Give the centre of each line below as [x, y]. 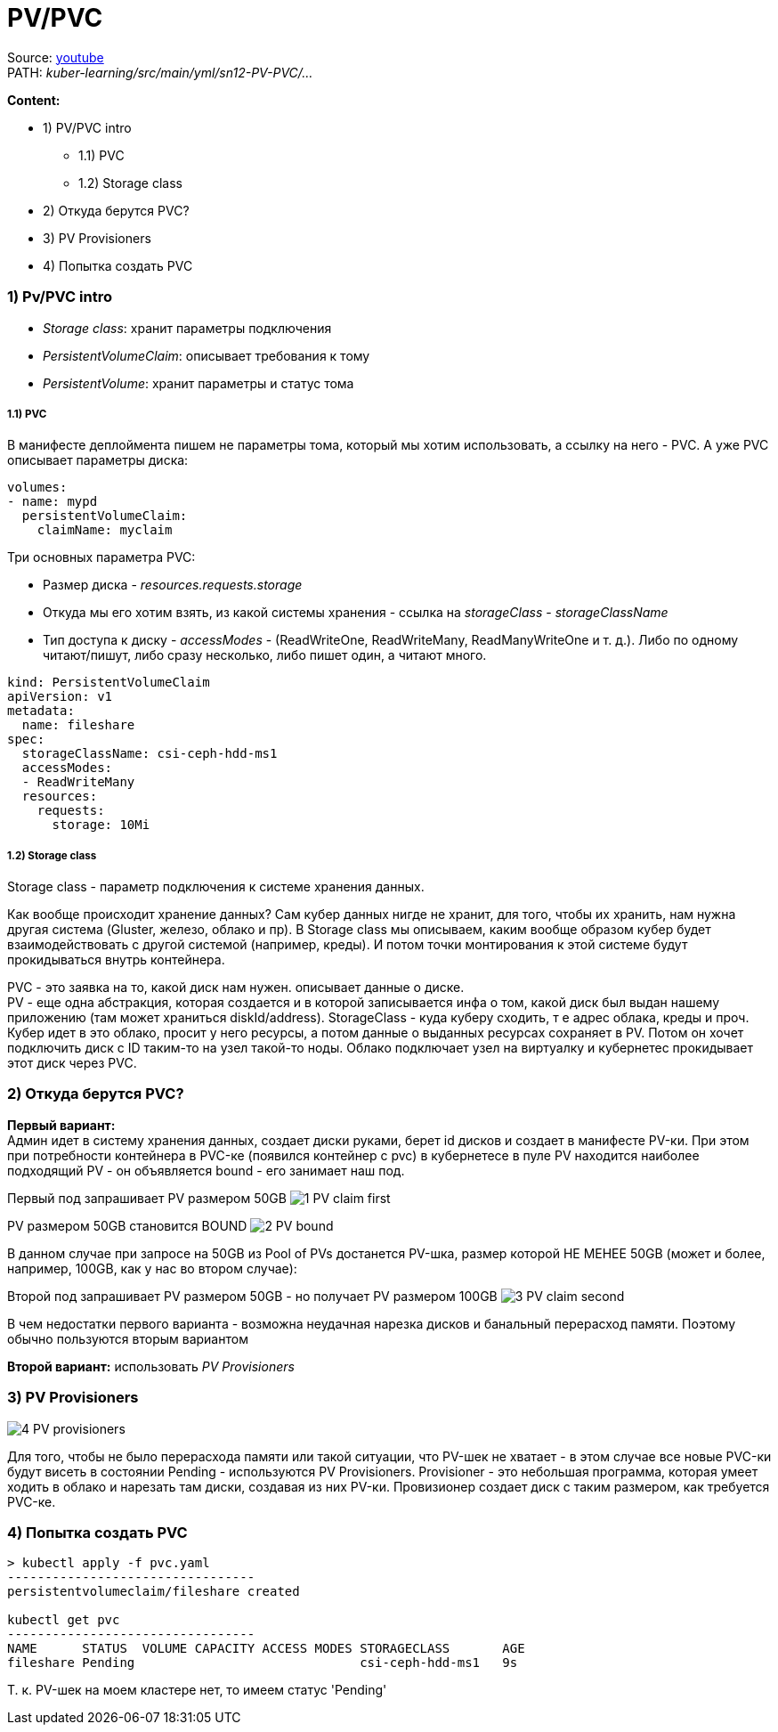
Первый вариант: [61, 1125]
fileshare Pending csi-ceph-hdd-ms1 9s [263, 1663]
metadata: [41, 711]
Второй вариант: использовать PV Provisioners [151, 1366]
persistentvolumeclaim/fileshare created [154, 1592]
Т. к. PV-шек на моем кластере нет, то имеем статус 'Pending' [197, 1690]
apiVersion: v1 [60, 697]
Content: [34, 100]
